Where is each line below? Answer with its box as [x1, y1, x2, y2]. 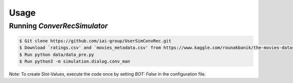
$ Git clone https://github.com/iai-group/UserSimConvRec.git [19, 38, 171, 43]
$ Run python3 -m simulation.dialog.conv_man [19, 59, 130, 64]
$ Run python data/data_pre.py [19, 52, 95, 57]
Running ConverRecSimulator [9, 21, 108, 30]
